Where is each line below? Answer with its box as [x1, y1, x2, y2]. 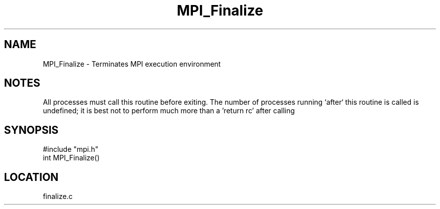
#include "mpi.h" [43, 145, 98, 154]
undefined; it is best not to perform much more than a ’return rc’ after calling [43, 106, 295, 115]
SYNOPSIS [4, 123, 59, 136]
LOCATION [4, 170, 59, 183]
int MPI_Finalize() [43, 153, 100, 162]
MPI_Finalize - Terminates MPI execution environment [43, 59, 221, 68]
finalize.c [43, 192, 73, 201]
